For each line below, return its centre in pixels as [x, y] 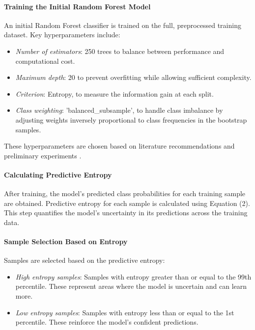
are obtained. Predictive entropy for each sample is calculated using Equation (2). [127, 203]
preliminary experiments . [43, 155]
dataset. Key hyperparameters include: [62, 35]
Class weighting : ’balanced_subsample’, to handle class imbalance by [119, 110]
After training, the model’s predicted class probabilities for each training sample [125, 193]
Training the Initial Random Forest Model [77, 6]
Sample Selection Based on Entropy [66, 241]
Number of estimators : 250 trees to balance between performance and [120, 51]
